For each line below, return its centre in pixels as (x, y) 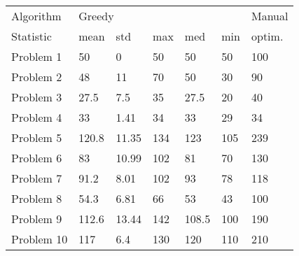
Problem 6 (37, 158)
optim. (267, 36)
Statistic (32, 36)
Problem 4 (37, 117)
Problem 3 (37, 97)
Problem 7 (37, 178)
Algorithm (36, 16)
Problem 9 (37, 219)
